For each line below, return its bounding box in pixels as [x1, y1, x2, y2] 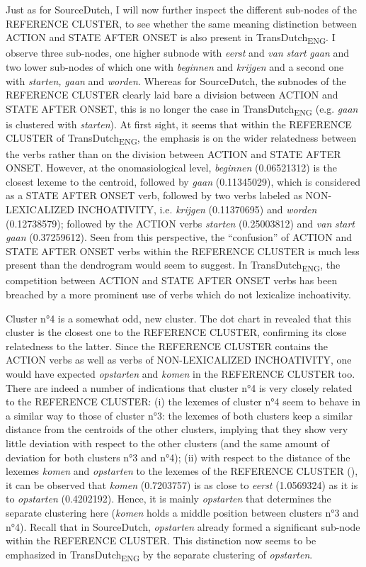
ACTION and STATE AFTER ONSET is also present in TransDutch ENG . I [6, 30, 336, 46]
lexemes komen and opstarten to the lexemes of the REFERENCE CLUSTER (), [6, 464, 358, 478]
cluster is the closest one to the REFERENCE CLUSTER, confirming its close [6, 325, 347, 339]
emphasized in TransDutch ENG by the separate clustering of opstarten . [6, 546, 313, 563]
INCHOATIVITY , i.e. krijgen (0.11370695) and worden [77, 201, 317, 216]
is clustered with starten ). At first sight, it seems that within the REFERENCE [6, 116, 352, 131]
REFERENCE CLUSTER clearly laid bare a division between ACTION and [6, 87, 338, 102]
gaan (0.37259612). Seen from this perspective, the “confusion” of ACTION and [6, 230, 352, 245]
